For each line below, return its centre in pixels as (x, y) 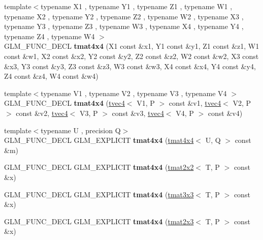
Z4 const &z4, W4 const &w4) (51, 76)
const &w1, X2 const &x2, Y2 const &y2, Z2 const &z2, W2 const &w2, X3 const (131, 56)
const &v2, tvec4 (42, 113)
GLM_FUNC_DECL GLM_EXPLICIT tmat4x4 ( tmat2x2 (99, 167)
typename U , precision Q (81, 130)
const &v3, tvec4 (138, 113)
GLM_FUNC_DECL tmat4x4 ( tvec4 (64, 103)
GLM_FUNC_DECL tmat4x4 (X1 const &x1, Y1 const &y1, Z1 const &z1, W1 (132, 46)
